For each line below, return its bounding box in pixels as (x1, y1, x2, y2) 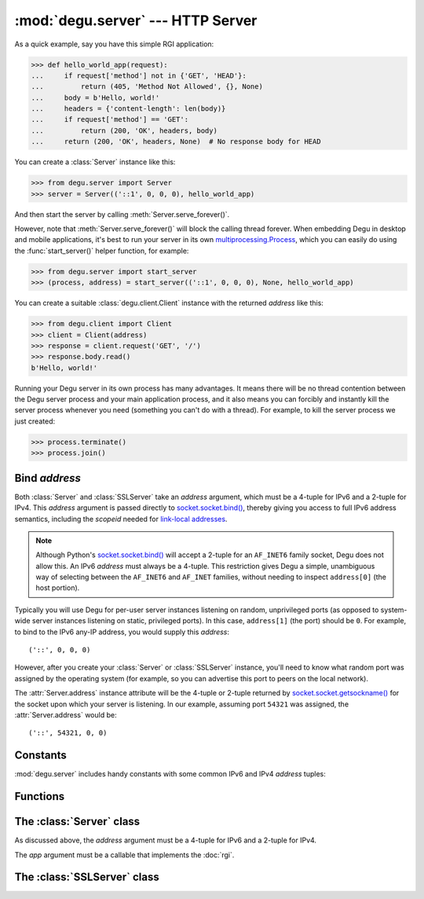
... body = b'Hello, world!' (31, 93, 160, 102)
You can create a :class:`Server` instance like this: (14, 157, 176, 167)
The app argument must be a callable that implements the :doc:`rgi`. (14, 849, 235, 860)
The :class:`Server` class (14, 815, 141, 828)
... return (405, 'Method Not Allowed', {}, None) (31, 83, 263, 91)
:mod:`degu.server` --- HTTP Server (14, 12, 258, 29)
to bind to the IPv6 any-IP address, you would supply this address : (14, 627, 230, 637)
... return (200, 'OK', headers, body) (31, 126, 217, 135)
